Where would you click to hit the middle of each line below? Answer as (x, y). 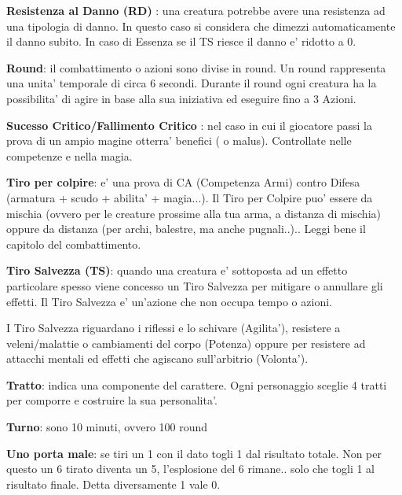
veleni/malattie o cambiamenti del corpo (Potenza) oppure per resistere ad (186, 343)
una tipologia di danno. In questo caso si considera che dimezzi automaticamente (201, 26)
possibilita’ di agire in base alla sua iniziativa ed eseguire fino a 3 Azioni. (181, 98)
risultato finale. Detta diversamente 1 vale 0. (113, 484)
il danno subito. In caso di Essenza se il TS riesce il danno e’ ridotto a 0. (181, 41)
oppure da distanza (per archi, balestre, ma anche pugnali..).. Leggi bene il (186, 229)
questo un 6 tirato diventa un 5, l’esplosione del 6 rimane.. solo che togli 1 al (190, 469)
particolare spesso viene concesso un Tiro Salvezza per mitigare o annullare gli (195, 285)
